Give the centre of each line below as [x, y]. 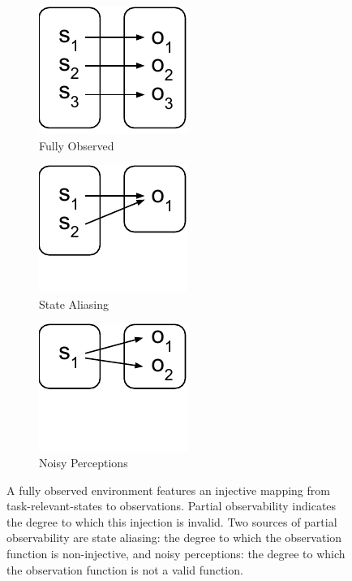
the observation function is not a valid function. [125, 569]
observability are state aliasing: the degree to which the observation [174, 538]
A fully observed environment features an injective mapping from [168, 490]
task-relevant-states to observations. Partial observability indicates [172, 506]
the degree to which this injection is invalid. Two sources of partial [172, 521]
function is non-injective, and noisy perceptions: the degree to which [176, 553]
